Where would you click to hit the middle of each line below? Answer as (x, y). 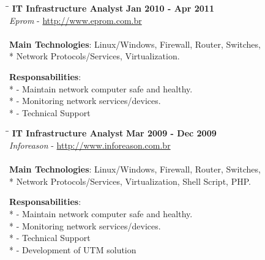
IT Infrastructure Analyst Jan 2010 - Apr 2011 (113, 8)
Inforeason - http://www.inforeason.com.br (90, 145)
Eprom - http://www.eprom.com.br (76, 20)
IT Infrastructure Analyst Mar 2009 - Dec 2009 (114, 133)
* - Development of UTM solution (73, 249)
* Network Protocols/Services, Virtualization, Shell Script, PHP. (130, 181)
